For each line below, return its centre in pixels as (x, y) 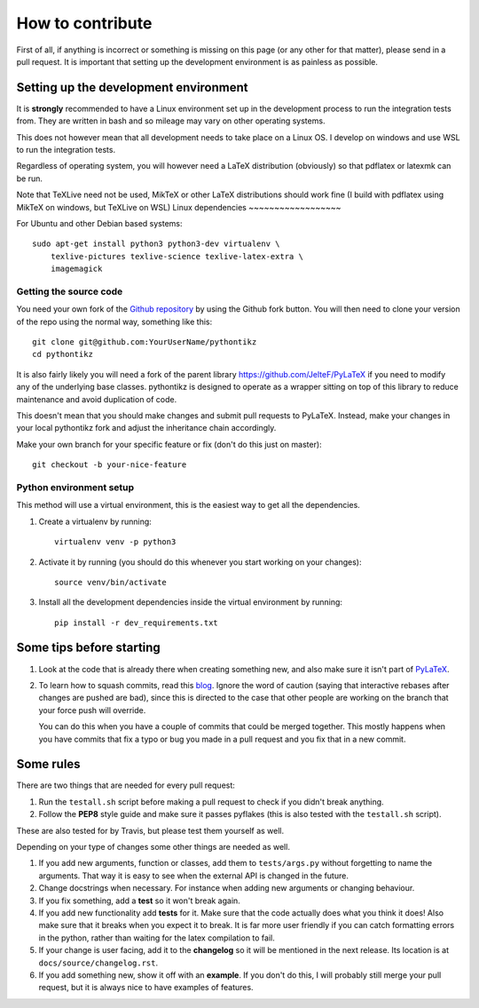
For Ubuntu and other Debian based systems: (99, 223)
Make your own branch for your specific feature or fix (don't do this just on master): (169, 444)
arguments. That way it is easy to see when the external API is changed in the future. (194, 876)
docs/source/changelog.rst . (98, 963)
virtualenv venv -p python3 (115, 542)
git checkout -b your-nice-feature (110, 465)
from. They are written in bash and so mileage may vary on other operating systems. (171, 121)
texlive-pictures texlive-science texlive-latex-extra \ (177, 256)
